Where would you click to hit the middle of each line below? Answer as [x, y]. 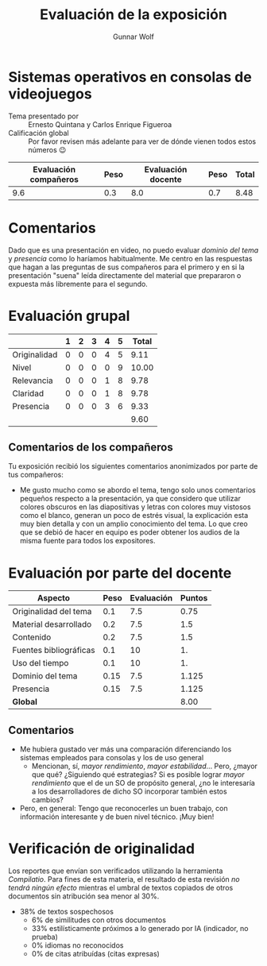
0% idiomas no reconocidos [77, 945]
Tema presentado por [44, 116]
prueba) [44, 937]
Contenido [32, 637]
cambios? [47, 800]
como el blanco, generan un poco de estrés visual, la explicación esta [134, 516]
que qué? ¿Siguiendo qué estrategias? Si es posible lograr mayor [138, 775]
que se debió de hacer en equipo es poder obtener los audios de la [130, 532]
